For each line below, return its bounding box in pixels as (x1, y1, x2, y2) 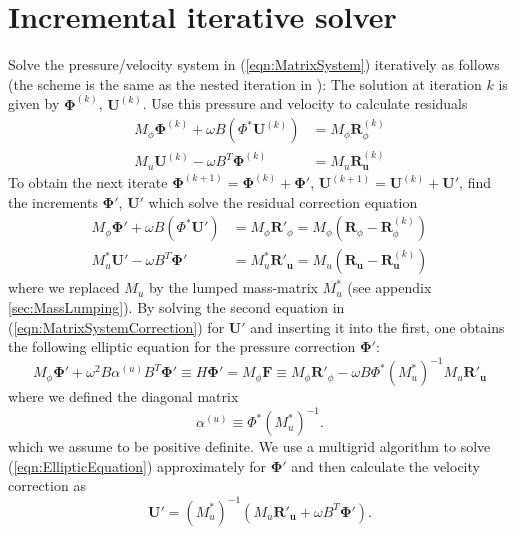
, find (459, 172, 491, 193)
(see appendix (347, 277, 432, 298)
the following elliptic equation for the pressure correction (8, 336, 356, 357)
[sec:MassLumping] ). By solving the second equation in (8, 296, 345, 317)
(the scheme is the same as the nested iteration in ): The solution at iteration (8, 73, 482, 94)
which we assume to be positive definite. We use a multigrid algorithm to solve (8, 436, 491, 457)
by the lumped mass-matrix (148, 277, 318, 298)
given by (8, 93, 60, 114)
